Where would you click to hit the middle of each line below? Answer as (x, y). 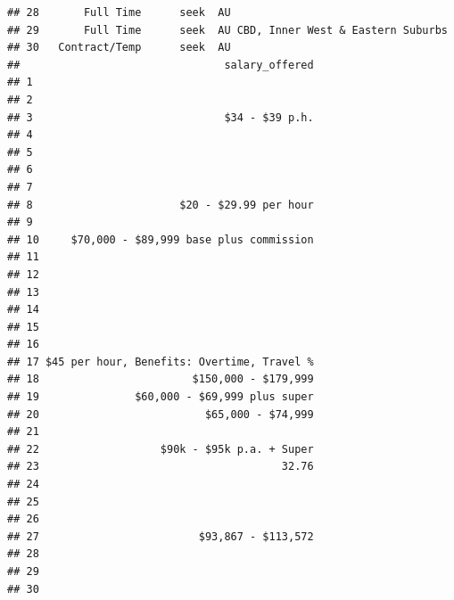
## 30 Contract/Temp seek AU (119, 48)
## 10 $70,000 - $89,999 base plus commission (161, 239)
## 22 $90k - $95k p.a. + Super (161, 449)
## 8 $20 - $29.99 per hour (161, 205)
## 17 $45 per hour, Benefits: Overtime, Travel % (161, 362)
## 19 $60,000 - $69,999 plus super (161, 397)
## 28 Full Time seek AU (119, 12)
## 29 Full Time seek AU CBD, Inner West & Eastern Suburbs (227, 30)
